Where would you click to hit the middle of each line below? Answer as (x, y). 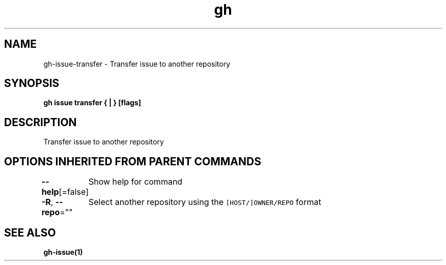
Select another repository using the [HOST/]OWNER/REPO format (205, 202)
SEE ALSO (30, 232)
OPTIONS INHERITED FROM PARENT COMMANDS (133, 161)
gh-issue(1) (63, 252)
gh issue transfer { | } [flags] (92, 103)
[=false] (74, 192)
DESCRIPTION (40, 122)
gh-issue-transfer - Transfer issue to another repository (137, 64)
